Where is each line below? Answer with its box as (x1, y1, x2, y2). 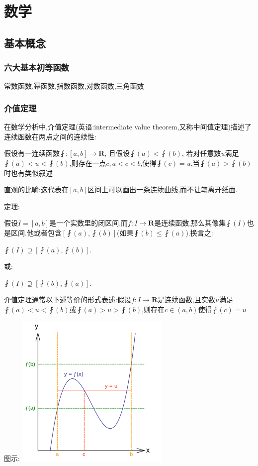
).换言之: (185, 227, 213, 237)
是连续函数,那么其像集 (154, 218, 226, 228)
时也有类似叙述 (4, 167, 53, 178)
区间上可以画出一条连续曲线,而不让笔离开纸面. (87, 184, 238, 195)
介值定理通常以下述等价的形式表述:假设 (4, 294, 131, 305)
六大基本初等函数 (4, 61, 69, 74)
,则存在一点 (69, 157, 106, 168)
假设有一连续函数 (4, 148, 60, 158)
